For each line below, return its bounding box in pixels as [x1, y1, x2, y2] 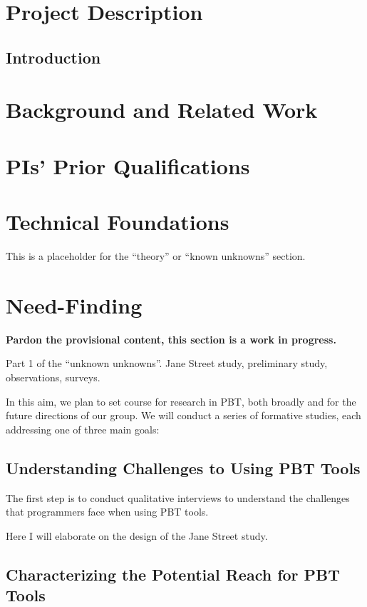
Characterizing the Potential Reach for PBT [6, 563, 341, 585]
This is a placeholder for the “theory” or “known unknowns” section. [6, 249, 306, 264]
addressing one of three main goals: [6, 421, 160, 436]
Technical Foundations [6, 207, 229, 236]
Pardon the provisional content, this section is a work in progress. [6, 331, 336, 346]
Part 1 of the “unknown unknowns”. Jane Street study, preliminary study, [6, 356, 328, 371]
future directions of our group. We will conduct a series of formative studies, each [6, 408, 361, 423]
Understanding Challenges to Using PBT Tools [6, 456, 361, 478]
